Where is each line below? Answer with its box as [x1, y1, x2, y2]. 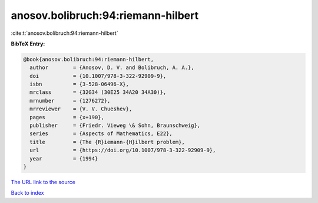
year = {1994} [29, 155, 98, 162]
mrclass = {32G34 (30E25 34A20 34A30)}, [29, 89, 167, 96]
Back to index [11, 189, 44, 197]
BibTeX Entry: [11, 40, 45, 47]
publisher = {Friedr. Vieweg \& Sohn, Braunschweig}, [29, 122, 201, 129]
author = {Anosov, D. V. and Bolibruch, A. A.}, [29, 64, 194, 71]
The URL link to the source [11, 178, 76, 185]
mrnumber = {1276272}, [29, 97, 111, 104]
